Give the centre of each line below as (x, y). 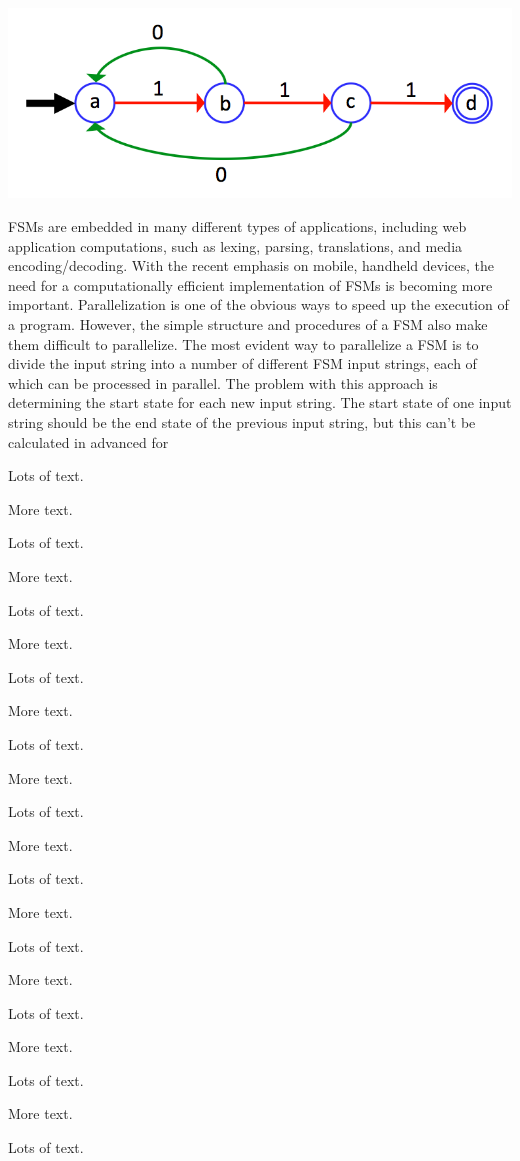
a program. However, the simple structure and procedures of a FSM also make (248, 324)
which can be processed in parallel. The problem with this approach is (223, 382)
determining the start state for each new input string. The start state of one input (260, 402)
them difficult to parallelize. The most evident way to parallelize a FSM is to (243, 343)
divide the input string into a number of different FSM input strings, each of (242, 363)
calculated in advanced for (88, 441)
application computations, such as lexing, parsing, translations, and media (235, 245)
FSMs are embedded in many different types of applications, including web (237, 226)
